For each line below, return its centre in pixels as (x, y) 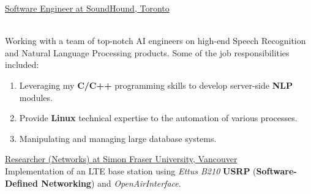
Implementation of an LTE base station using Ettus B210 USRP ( (131, 170)
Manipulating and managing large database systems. (118, 138)
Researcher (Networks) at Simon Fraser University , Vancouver (121, 159)
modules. (36, 97)
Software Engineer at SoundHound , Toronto (87, 8)
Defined (21, 183)
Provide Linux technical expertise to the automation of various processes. (158, 118)
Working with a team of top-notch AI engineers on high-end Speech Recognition (155, 41)
